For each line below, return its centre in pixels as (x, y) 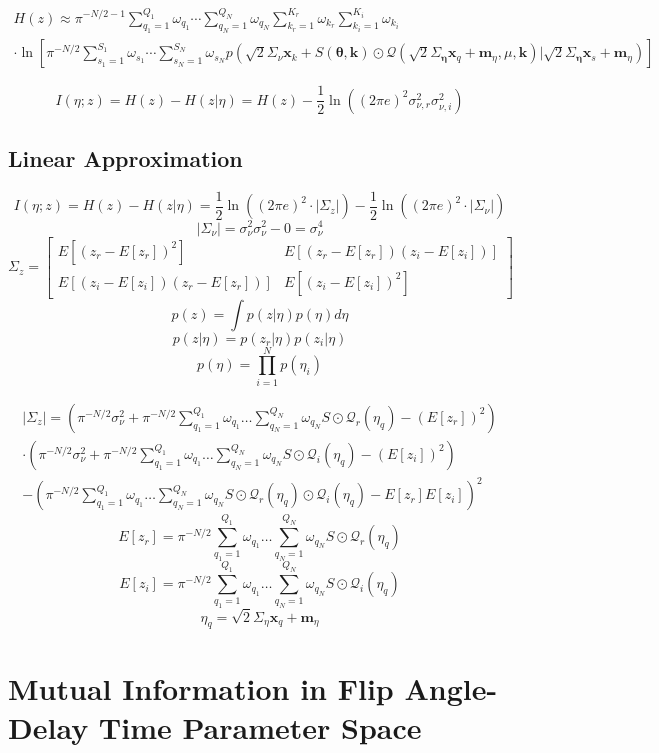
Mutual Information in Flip (201, 687)
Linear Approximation (125, 158)
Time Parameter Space (260, 726)
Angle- (451, 687)
